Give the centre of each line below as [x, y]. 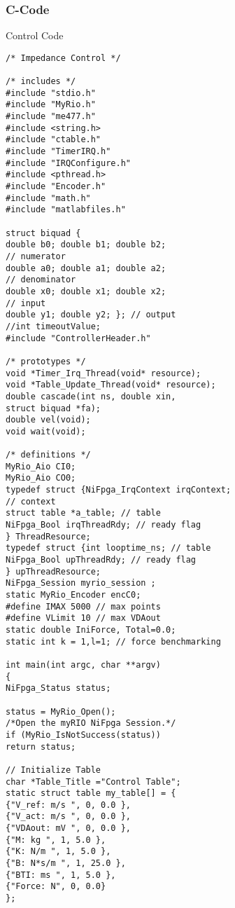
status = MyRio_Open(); [61, 711]
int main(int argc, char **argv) [83, 665]
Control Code [35, 35]
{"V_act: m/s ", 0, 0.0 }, [68, 817]
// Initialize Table [54, 770]
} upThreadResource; [54, 571]
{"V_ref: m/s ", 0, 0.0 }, [68, 805]
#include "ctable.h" [54, 140]
